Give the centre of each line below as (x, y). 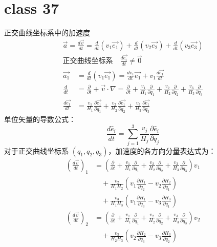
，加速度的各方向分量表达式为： (162, 150)
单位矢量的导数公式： (40, 119)
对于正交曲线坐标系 (36, 150)
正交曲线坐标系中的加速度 (47, 33)
